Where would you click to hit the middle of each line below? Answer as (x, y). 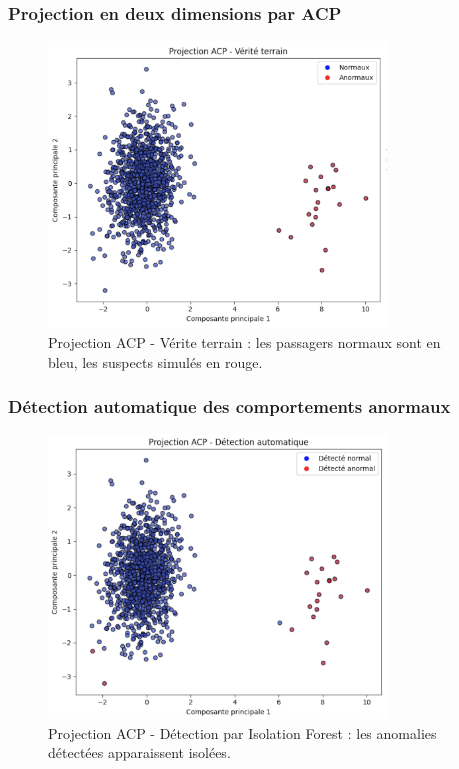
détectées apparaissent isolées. (139, 752)
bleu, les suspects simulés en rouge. (155, 361)
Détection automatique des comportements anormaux (229, 406)
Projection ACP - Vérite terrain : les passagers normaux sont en (244, 341)
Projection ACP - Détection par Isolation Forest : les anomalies (242, 732)
